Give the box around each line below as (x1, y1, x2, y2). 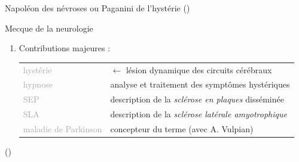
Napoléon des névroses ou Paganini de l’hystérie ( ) (5, 2, 190, 14)
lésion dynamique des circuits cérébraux (126, 63, 272, 76)
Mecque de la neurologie (5, 21, 93, 34)
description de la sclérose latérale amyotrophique (110, 108, 287, 120)
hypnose (23, 78, 53, 91)
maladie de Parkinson (23, 122, 102, 135)
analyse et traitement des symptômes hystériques (110, 78, 290, 91)
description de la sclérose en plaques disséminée (110, 93, 284, 105)
